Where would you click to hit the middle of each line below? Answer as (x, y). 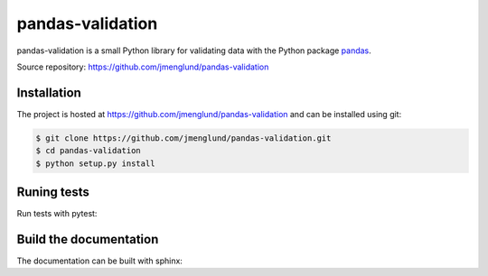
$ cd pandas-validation (89, 151)
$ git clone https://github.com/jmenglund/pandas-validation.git (183, 138)
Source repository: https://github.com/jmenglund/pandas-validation (143, 67)
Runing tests (53, 193)
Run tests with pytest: (57, 214)
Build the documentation (88, 239)
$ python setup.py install (95, 163)
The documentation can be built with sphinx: (99, 261)
